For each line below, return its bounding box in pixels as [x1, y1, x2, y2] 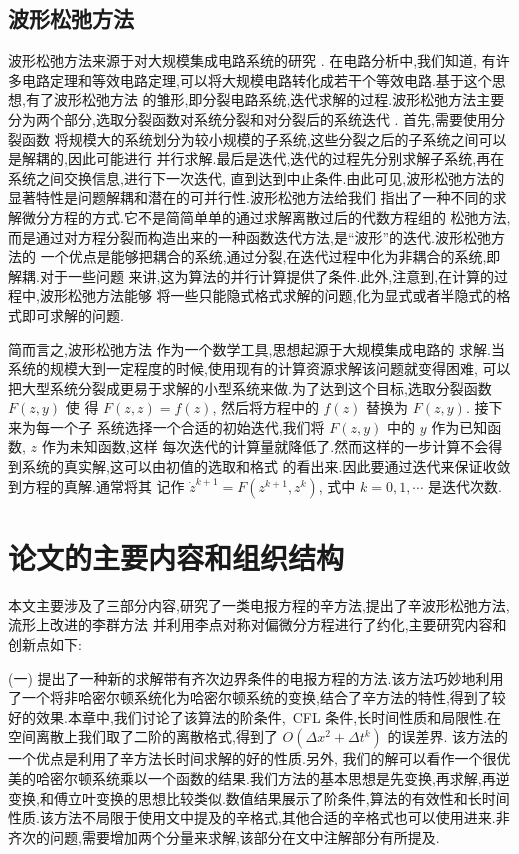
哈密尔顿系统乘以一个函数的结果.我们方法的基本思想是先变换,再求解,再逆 [35, 767, 510, 788]
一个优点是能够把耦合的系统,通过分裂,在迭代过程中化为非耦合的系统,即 [40, 246, 501, 267]
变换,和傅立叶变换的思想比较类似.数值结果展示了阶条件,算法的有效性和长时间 [8, 787, 510, 808]
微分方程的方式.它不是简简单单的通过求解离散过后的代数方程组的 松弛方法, [21, 206, 511, 227]
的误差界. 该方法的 [387, 726, 509, 747]
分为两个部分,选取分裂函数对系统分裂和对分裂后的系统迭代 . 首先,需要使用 [8, 108, 492, 129]
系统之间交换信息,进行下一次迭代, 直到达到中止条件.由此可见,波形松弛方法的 [8, 167, 505, 188]
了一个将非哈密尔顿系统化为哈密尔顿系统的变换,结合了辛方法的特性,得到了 [8, 687, 492, 708]
